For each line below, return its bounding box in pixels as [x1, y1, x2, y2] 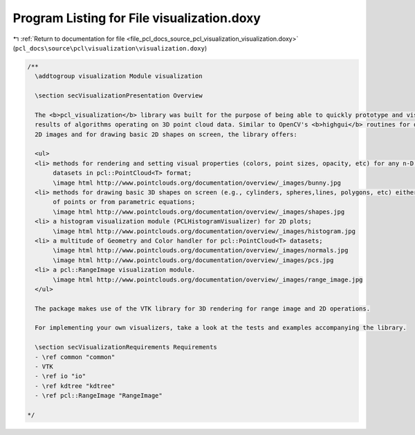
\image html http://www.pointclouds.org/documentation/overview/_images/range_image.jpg [53, 275, 363, 284]
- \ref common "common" [35, 353, 116, 361]
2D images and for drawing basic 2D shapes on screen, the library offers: [35, 130, 297, 138]
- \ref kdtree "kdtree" [35, 382, 116, 390]
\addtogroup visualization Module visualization [35, 73, 203, 80]
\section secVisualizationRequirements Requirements [35, 343, 217, 351]
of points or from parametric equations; [53, 198, 196, 206]
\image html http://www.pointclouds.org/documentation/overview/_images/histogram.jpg [53, 227, 356, 235]
